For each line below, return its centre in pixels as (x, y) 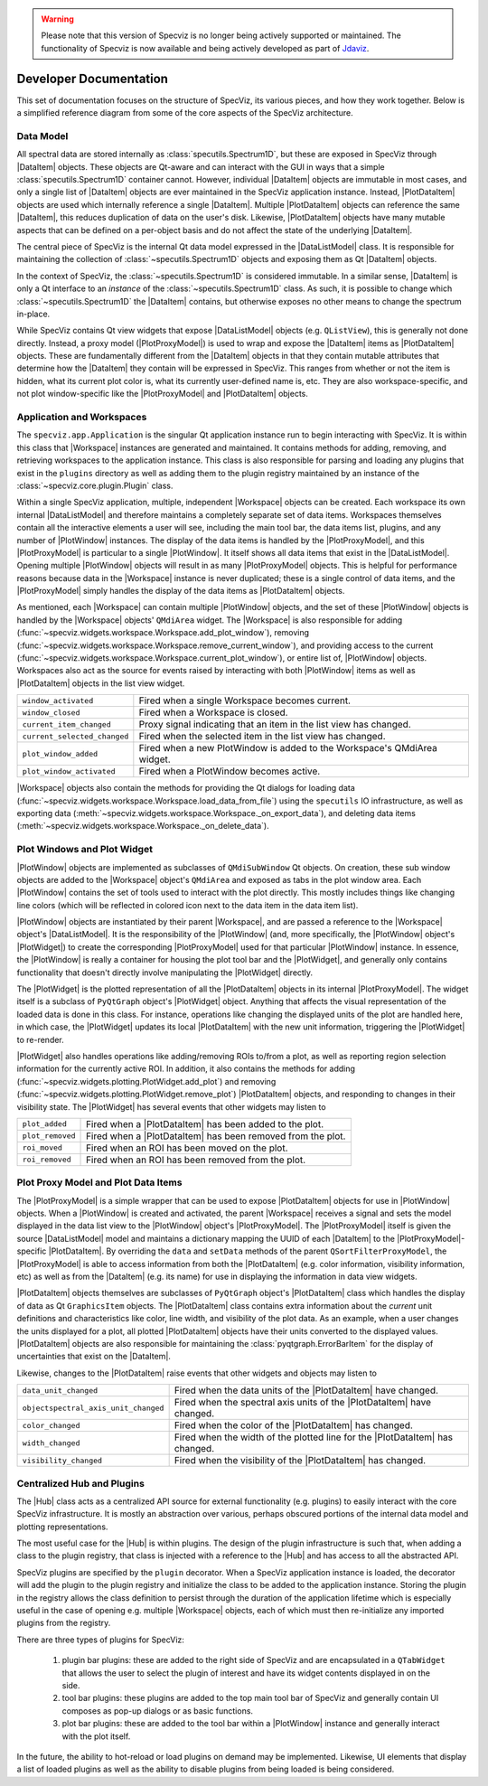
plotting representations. (62, 1527)
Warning (57, 19)
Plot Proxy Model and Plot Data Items (99, 1182)
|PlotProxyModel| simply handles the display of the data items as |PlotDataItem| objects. (181, 591)
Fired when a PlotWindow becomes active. (230, 771)
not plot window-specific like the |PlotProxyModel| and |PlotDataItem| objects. (163, 394)
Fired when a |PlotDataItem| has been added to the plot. (205, 1123)
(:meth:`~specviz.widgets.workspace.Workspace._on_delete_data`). (143, 826)
